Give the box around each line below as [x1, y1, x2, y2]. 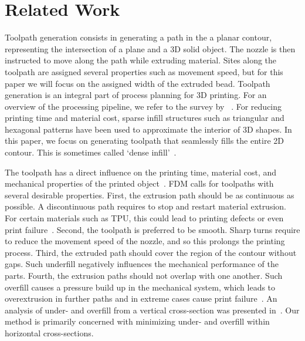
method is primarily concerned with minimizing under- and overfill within [5, 315, 270, 328]
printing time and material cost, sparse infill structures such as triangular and [5, 112, 284, 124]
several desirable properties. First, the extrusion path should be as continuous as [5, 188, 294, 201]
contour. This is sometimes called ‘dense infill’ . [5, 146, 177, 158]
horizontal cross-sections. [5, 326, 94, 339]
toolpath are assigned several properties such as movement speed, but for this [5, 65, 283, 77]
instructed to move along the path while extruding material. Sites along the [5, 54, 277, 66]
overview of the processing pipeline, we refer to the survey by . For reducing [5, 100, 282, 112]
